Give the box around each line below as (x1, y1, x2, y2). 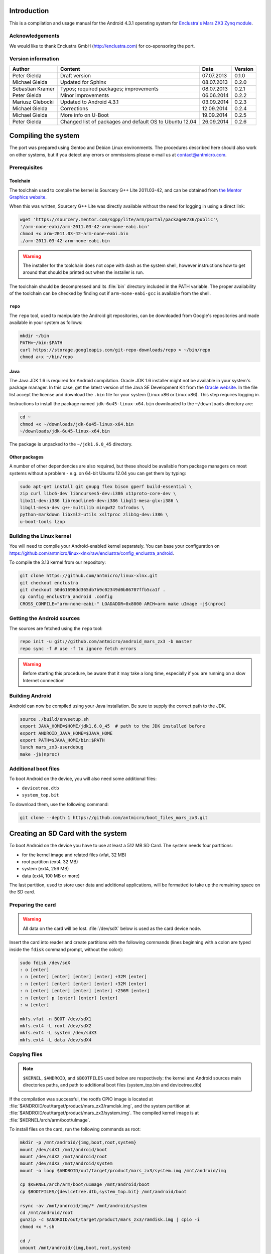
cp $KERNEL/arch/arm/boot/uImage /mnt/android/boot (20, 1182, 150, 1187)
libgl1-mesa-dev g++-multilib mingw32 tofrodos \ (20, 505, 145, 510)
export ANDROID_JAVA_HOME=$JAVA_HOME (20, 730, 113, 736)
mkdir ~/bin (20, 333, 50, 339)
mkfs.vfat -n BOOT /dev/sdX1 (20, 1016, 92, 1022)
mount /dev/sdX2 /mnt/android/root (20, 1154, 107, 1159)
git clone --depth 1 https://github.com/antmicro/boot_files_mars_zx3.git (20, 815, 208, 820)
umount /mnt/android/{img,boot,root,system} (20, 1244, 131, 1250)
